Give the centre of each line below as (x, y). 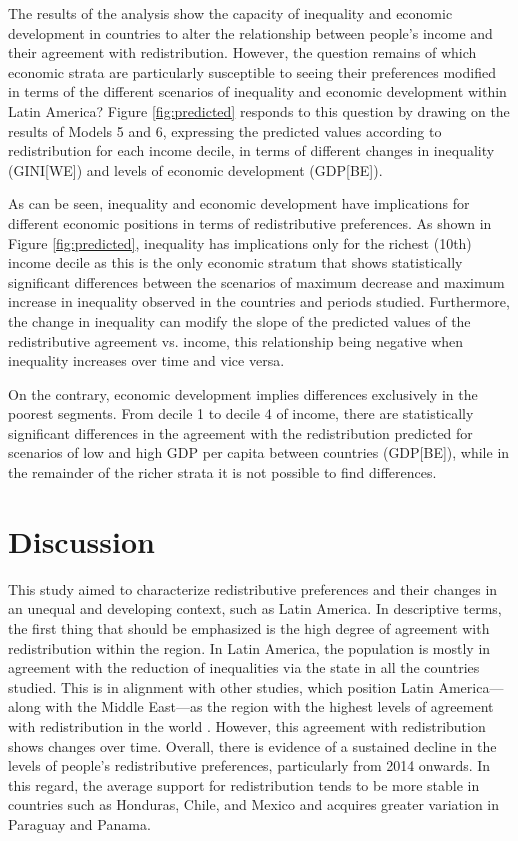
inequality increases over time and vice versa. (146, 360)
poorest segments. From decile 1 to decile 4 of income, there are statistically (241, 413)
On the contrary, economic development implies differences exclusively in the (243, 393)
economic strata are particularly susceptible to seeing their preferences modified (252, 71)
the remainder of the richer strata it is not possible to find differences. (222, 472)
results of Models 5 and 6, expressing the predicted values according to (225, 130)
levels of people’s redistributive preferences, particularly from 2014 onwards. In (249, 765)
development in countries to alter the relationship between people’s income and (250, 32)
